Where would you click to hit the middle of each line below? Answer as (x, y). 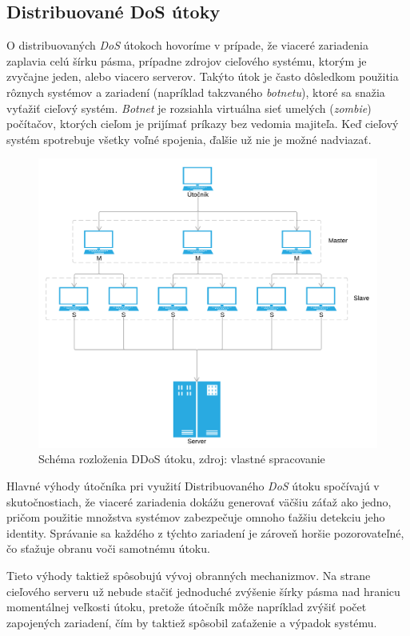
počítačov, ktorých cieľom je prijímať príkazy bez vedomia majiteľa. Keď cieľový (203, 124)
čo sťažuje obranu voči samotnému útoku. (108, 548)
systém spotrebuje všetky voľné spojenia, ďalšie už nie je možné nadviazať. (189, 139)
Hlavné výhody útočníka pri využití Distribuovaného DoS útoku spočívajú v (193, 486)
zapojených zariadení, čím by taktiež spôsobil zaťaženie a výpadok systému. (192, 622)
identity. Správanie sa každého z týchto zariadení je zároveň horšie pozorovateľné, (205, 532)
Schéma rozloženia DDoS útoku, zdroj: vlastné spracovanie (182, 459)
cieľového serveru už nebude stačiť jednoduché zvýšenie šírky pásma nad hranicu (203, 591)
